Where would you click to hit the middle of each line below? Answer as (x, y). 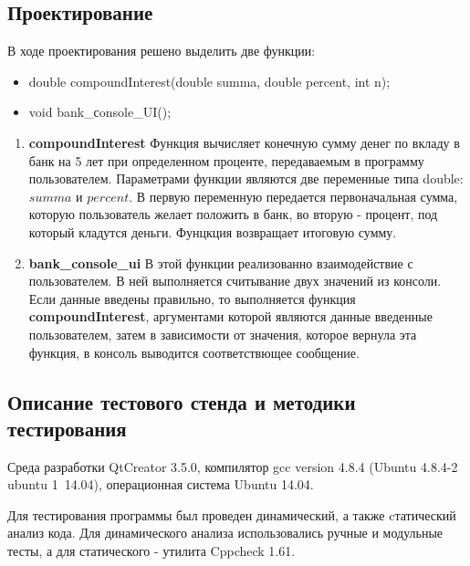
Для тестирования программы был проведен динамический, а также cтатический (232, 514)
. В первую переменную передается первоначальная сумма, (293, 196)
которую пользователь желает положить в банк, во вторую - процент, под (233, 214)
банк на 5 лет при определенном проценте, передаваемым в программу (226, 160)
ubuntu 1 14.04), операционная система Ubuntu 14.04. (161, 484)
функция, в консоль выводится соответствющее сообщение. (194, 352)
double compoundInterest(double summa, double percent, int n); (209, 81)
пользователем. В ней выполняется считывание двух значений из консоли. (235, 281)
